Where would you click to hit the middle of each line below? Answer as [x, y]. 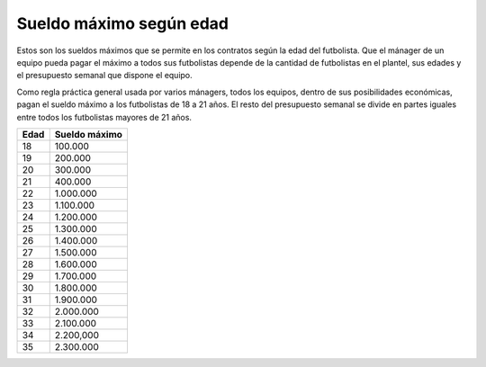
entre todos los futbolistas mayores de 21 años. [104, 117]
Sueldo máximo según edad [123, 23]
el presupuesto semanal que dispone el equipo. [104, 76]
